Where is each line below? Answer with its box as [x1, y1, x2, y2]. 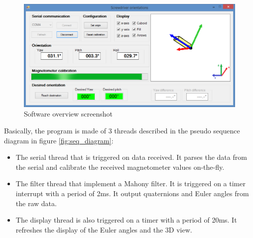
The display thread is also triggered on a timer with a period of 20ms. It [15, 215, 237, 225]
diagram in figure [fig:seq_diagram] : [4, 135, 114, 145]
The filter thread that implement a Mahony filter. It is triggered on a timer [15, 178, 246, 189]
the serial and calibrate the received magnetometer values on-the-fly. [15, 161, 225, 172]
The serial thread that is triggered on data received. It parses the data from [15, 152, 247, 162]
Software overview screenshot [24, 109, 113, 119]
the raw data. [15, 198, 57, 208]
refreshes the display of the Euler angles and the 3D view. [15, 224, 192, 235]
